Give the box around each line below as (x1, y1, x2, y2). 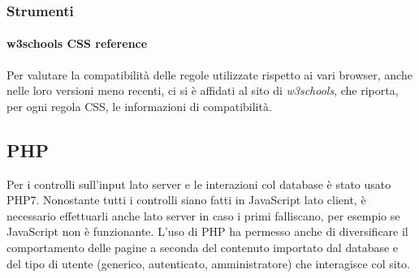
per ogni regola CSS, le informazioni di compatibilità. (6, 97, 272, 114)
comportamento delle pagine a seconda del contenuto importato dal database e (6, 239, 399, 255)
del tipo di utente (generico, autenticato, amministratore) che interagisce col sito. (6, 254, 410, 272)
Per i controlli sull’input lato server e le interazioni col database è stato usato (6, 175, 391, 192)
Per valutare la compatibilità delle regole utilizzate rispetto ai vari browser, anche (6, 66, 413, 83)
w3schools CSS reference (6, 35, 148, 52)
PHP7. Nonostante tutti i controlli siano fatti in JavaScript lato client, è (6, 191, 366, 208)
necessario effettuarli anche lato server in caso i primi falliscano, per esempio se (6, 207, 400, 224)
